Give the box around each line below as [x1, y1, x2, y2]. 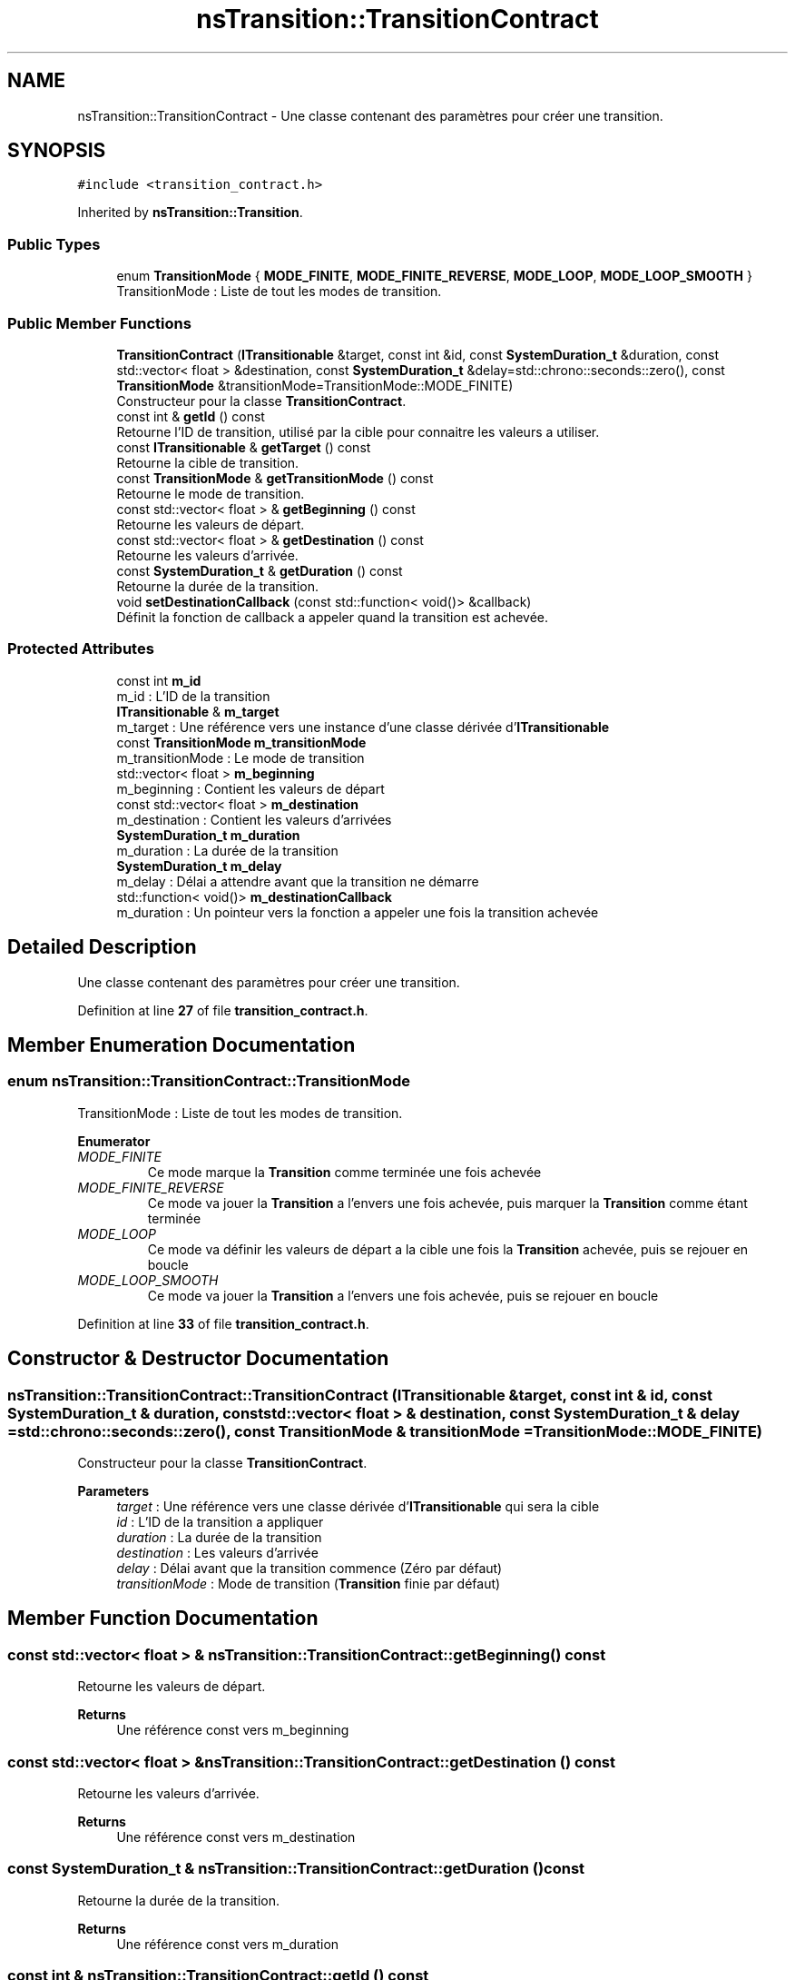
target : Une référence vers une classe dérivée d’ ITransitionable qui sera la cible [116, 1498, 600, 1514]
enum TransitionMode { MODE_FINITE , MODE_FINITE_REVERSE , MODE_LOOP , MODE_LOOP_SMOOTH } [116, 268, 752, 284]
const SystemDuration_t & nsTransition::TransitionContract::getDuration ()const [7, 1859, 585, 1878]
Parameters [77, 1482, 150, 1499]
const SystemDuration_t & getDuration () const [116, 562, 403, 579]
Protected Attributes [7, 639, 154, 658]
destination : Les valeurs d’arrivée [116, 1544, 319, 1560]
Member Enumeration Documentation [7, 1033, 356, 1056]
